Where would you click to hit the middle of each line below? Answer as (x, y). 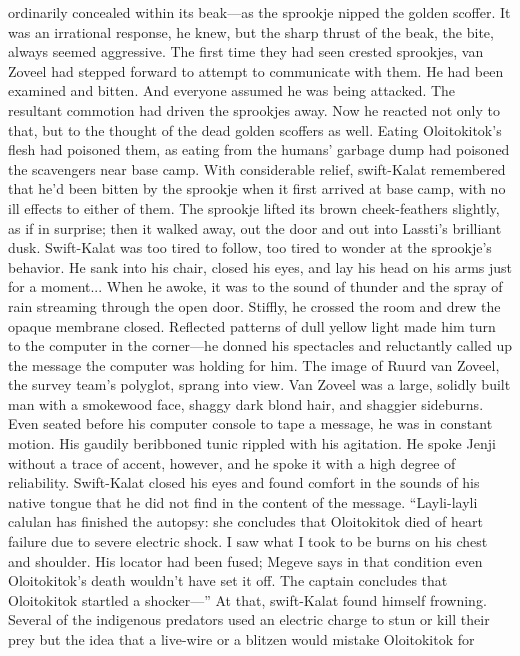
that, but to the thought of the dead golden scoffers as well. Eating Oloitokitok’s (255, 129)
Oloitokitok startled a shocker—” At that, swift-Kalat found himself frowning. (247, 599)
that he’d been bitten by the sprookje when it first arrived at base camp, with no (257, 188)
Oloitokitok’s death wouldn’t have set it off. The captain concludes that (228, 580)
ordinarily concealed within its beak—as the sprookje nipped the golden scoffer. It (259, 12)
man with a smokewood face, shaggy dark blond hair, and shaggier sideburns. (246, 403)
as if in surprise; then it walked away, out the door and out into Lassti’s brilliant (255, 227)
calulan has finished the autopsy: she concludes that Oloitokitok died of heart (245, 521)
